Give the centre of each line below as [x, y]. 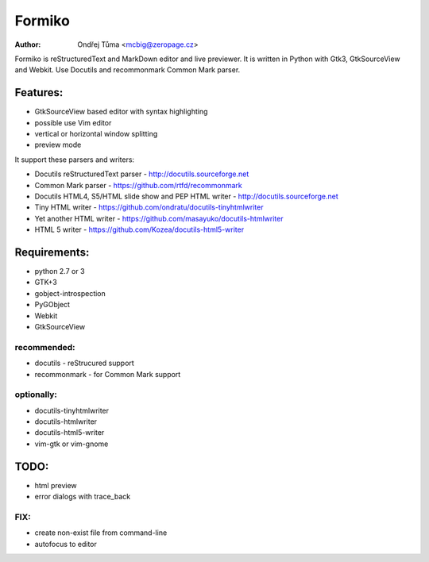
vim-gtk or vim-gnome [71, 444]
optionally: [36, 395]
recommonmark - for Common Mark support [108, 374]
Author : [28, 44]
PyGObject [52, 305]
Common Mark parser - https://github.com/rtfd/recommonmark [138, 185]
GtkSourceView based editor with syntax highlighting [121, 112]
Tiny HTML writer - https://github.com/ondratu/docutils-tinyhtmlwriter [149, 207]
